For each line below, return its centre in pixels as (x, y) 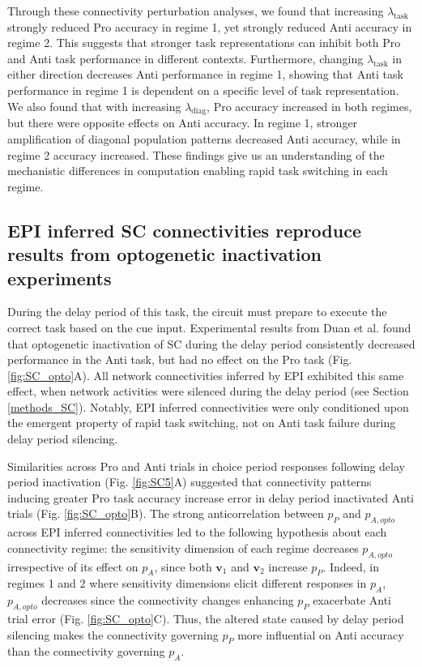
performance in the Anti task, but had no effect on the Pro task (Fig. (180, 359)
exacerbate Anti (352, 600)
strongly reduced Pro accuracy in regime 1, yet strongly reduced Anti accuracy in (210, 26)
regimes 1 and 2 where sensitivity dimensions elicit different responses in (187, 583)
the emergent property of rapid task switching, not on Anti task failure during (202, 423)
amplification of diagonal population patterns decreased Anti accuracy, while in (204, 138)
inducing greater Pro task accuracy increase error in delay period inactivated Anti (211, 497)
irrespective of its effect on (73, 566)
